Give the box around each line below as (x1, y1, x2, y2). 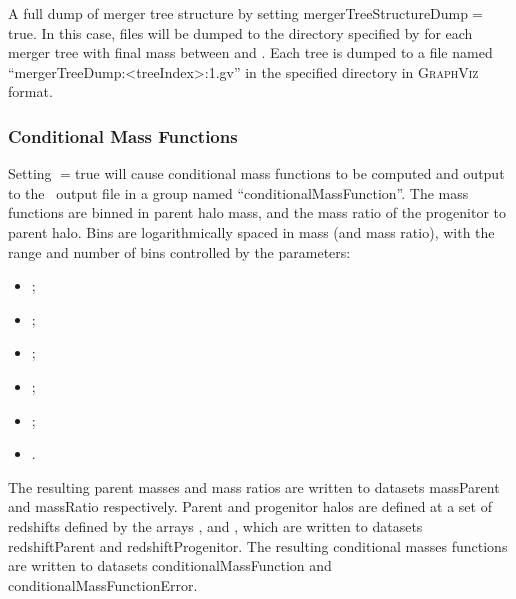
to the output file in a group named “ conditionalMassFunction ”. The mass (8, 182, 469, 203)
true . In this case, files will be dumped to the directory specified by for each (8, 22, 473, 43)
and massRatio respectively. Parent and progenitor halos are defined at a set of (8, 496, 492, 517)
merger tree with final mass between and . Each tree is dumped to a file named (8, 42, 493, 63)
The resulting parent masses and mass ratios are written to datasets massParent (8, 476, 500, 497)
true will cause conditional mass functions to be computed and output (74, 163, 505, 184)
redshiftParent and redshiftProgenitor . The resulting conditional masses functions (8, 535, 508, 556)
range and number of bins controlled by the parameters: (8, 241, 351, 262)
